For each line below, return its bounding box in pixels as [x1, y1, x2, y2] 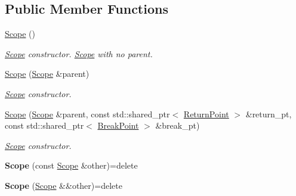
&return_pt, [245, 107, 292, 120]
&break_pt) [155, 119, 200, 132]
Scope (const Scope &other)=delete [5, 159, 138, 172]
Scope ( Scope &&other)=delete [5, 179, 122, 191]
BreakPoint [97, 119, 139, 132]
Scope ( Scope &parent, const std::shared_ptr [5, 107, 170, 120]
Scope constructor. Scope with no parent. [5, 47, 153, 60]
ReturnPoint [183, 107, 229, 120]
